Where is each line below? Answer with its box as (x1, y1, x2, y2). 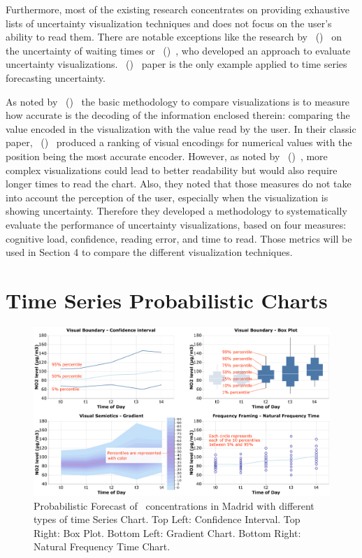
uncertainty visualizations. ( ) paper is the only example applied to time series (6, 57, 347, 71)
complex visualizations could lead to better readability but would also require (6, 162, 338, 177)
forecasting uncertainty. (6, 70, 106, 85)
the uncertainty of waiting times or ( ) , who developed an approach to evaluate (6, 43, 351, 57)
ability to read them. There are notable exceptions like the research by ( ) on (6, 29, 342, 44)
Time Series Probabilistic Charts (6, 285, 328, 314)
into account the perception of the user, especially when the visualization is (6, 189, 328, 204)
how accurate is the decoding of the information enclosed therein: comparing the (6, 108, 350, 122)
